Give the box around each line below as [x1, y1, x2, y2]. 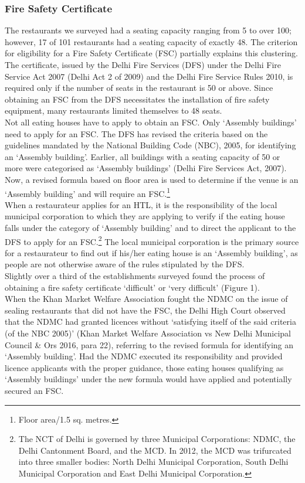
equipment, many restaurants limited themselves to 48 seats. [5, 104, 222, 117]
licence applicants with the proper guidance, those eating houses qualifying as [5, 361, 284, 373]
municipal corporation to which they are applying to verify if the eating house [5, 210, 285, 222]
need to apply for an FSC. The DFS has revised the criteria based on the [5, 127, 268, 140]
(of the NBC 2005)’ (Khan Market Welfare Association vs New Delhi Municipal [5, 326, 291, 339]
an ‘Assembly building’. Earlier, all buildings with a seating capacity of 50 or [5, 150, 280, 162]
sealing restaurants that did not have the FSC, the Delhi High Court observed [5, 304, 286, 316]
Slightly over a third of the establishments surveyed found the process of [5, 270, 265, 281]
